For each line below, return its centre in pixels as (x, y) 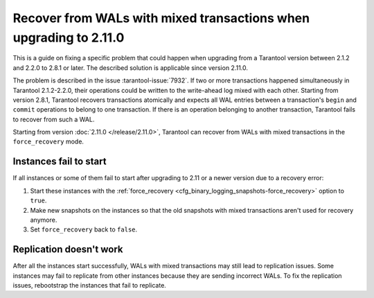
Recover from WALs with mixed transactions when (161, 18)
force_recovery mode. (48, 141)
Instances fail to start (60, 162)
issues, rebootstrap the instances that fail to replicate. (89, 286)
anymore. (44, 220)
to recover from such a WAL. (54, 119)
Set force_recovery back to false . (84, 229)
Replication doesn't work (68, 249)
